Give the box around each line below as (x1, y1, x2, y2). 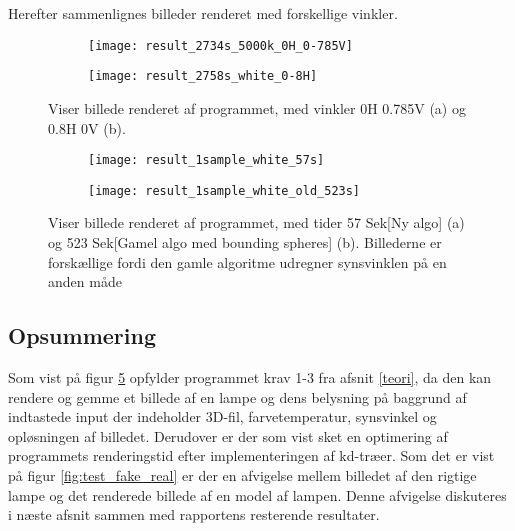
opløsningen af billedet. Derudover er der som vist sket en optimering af (8, 425, 448, 446)
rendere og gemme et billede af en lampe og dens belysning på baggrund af (8, 386, 467, 407)
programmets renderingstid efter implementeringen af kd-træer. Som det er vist (8, 445, 495, 466)
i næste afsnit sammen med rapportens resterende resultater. (8, 504, 380, 525)
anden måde (48, 271, 122, 292)
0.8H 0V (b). (48, 117, 126, 138)
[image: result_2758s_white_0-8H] (88, 69, 318, 84)
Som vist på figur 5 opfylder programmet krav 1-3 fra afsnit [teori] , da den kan (8, 366, 492, 387)
